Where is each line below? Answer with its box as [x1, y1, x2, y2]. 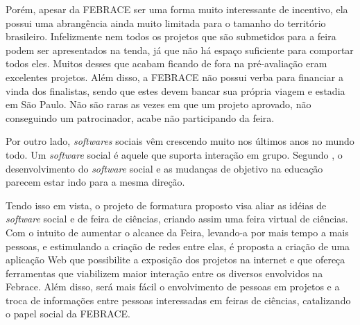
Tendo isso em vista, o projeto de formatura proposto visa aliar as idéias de [6, 197, 327, 212]
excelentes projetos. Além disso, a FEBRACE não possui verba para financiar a [6, 69, 343, 84]
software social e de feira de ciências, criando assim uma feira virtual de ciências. [6, 211, 348, 226]
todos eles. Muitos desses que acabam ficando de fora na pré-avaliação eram [6, 56, 327, 71]
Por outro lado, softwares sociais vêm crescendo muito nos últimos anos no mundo [6, 134, 354, 148]
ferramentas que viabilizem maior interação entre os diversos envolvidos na [6, 265, 323, 280]
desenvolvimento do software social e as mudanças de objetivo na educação [6, 161, 323, 175]
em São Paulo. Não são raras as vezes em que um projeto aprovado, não [6, 97, 311, 112]
